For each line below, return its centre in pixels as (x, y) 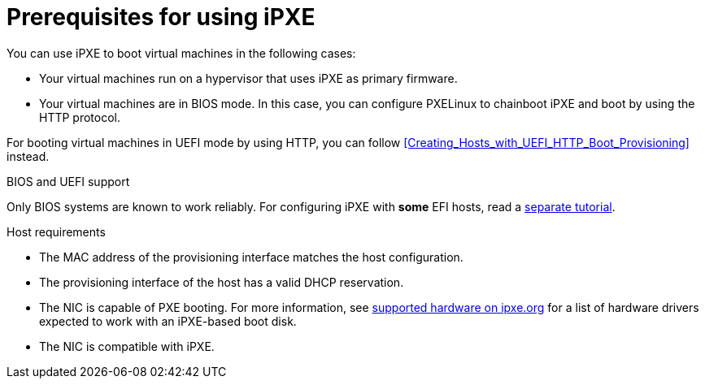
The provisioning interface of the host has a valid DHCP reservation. (222, 282)
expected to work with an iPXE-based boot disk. (168, 321)
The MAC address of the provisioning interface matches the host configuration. (251, 257)
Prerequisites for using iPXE (161, 17)
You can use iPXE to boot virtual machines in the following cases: (181, 53)
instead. (28, 156)
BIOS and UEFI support (68, 181)
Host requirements (56, 231)
